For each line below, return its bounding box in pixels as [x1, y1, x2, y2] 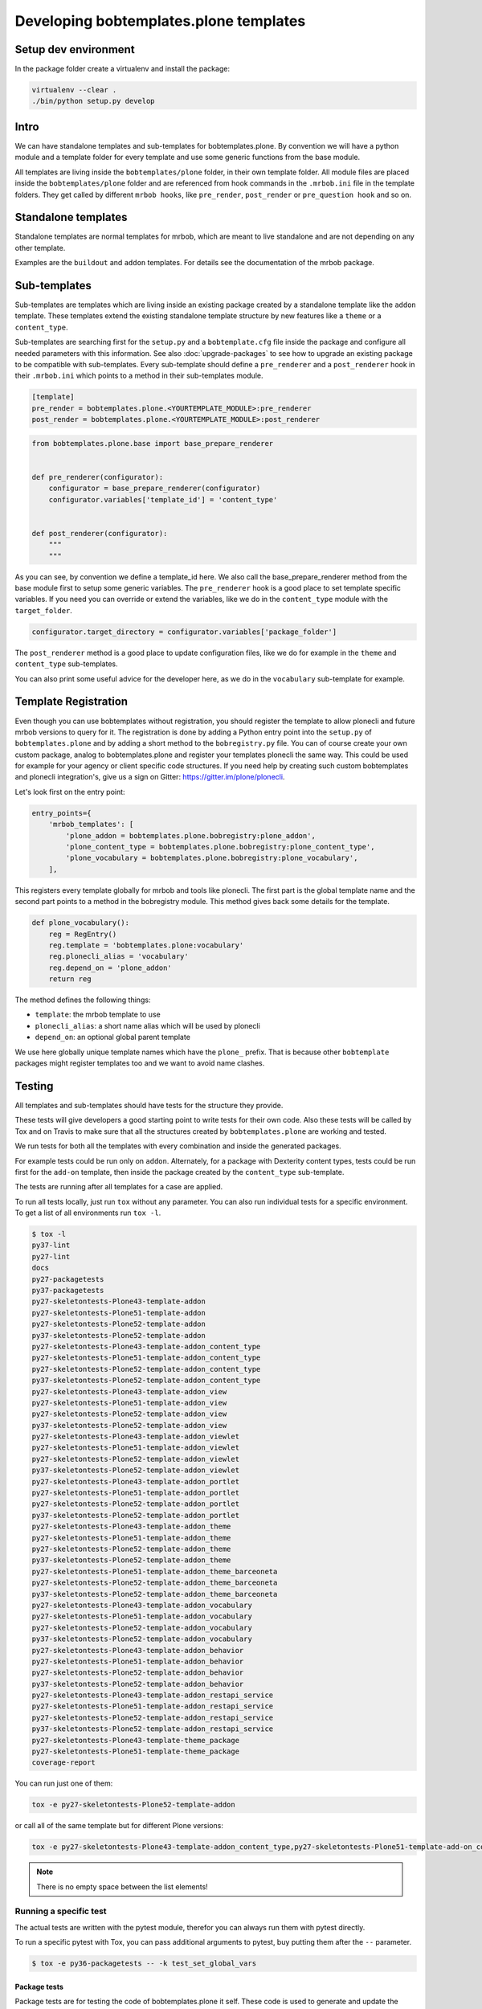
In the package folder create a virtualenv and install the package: [14, 64, 231, 74]
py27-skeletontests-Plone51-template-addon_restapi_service [31, 1702, 274, 1711]
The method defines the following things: [14, 995, 151, 1004]
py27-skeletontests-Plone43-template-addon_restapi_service [31, 1691, 274, 1700]
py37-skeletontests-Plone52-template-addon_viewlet [31, 1466, 240, 1475]
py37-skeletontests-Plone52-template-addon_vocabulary [31, 1635, 252, 1643]
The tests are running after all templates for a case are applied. [14, 1182, 223, 1192]
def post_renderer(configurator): [31, 529, 168, 538]
